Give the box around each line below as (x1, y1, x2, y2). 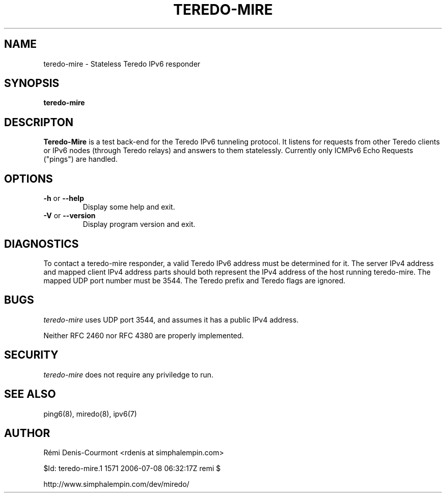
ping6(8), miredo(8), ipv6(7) (43, 409, 137, 418)
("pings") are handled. (43, 155, 118, 164)
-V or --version (43, 211, 96, 220)
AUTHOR (4, 426, 50, 440)
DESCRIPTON (4, 115, 74, 129)
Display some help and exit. (82, 202, 175, 212)
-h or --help (43, 194, 84, 203)
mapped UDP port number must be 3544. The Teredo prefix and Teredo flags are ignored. (43, 276, 346, 285)
